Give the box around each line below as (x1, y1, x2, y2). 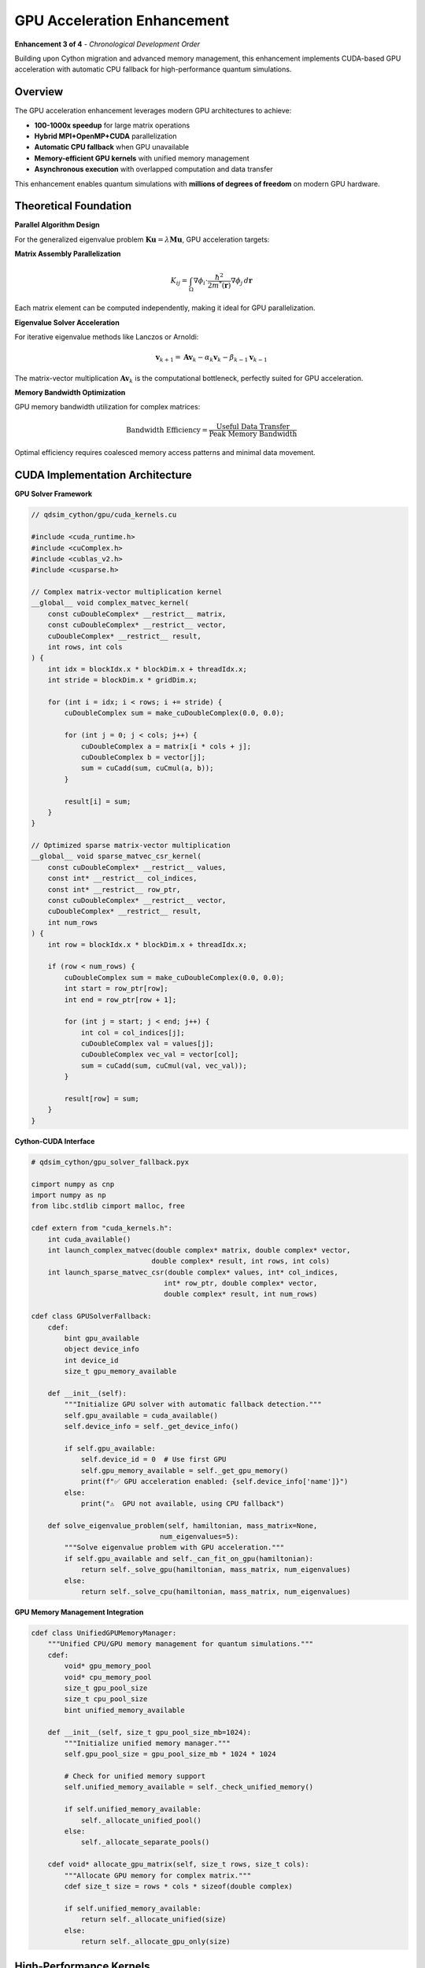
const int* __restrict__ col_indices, (47, 874, 198, 883)
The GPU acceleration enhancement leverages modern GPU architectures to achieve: (14, 106, 292, 116)
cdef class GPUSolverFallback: (31, 1311, 153, 1321)
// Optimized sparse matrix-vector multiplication (31, 841, 231, 850)
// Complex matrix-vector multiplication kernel (31, 587, 223, 597)
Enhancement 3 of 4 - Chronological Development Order (14, 39, 201, 49)
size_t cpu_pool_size (64, 1695, 148, 1704)
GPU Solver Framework (14, 489, 93, 499)
